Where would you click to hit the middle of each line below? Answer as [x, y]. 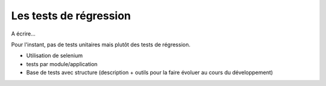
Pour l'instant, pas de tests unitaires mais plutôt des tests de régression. [101, 45]
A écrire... [23, 34]
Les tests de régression [71, 16]
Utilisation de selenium [54, 56]
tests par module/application [62, 64]
